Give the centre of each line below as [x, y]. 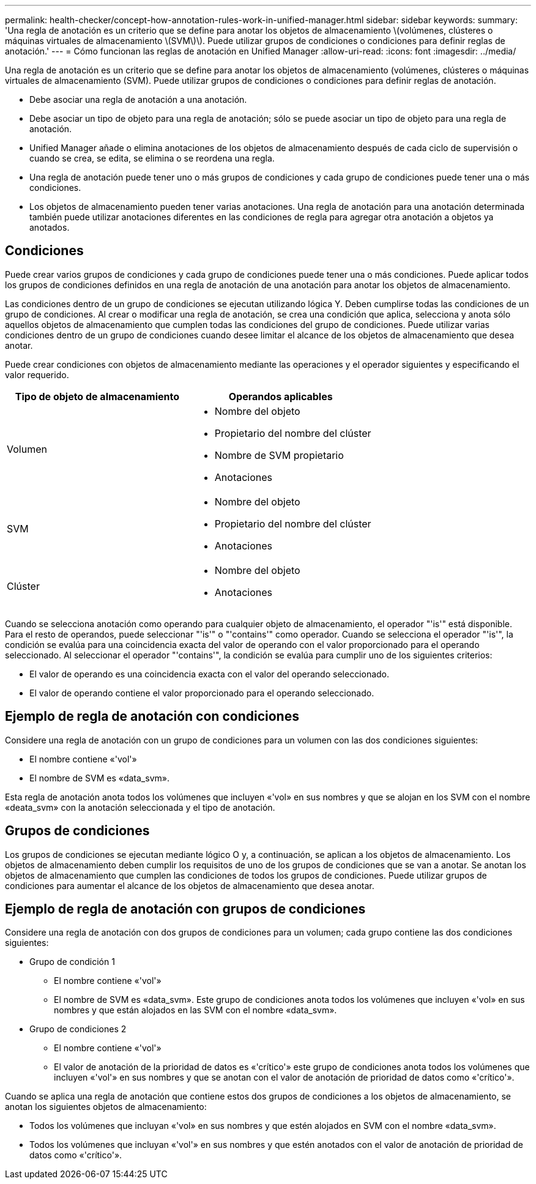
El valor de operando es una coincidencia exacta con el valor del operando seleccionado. [210, 674]
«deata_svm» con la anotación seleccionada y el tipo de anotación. [140, 807]
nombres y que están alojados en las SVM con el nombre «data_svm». [195, 1010]
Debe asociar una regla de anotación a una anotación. [138, 99]
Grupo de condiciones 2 [78, 1029]
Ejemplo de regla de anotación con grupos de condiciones [185, 909]
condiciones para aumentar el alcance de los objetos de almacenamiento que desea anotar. [190, 885]
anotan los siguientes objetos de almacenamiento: [106, 1107]
